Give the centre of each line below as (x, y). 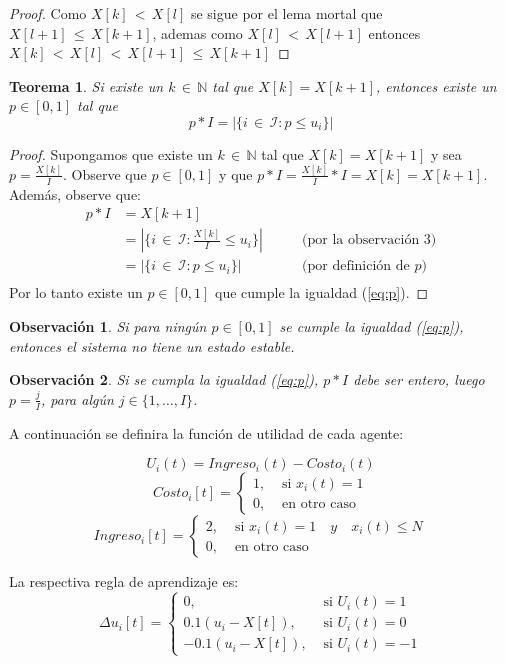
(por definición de (356, 266)
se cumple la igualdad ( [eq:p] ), (371, 326)
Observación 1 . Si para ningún (108, 326)
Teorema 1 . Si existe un (86, 85)
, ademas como (197, 32)
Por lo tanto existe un (76, 292)
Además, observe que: (75, 193)
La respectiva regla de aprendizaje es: (124, 581)
